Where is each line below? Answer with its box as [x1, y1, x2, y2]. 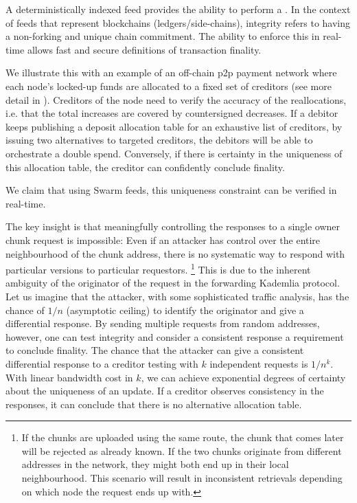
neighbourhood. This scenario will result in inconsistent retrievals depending [21, 471, 343, 485]
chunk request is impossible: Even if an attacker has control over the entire [5, 232, 321, 247]
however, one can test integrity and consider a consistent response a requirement [5, 329, 344, 344]
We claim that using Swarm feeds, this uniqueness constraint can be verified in [5, 183, 337, 197]
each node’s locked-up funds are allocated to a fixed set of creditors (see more [5, 78, 332, 93]
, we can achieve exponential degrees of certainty [141, 370, 346, 384]
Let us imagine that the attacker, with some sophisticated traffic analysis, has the [5, 289, 349, 303]
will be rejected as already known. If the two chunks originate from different [21, 443, 342, 458]
